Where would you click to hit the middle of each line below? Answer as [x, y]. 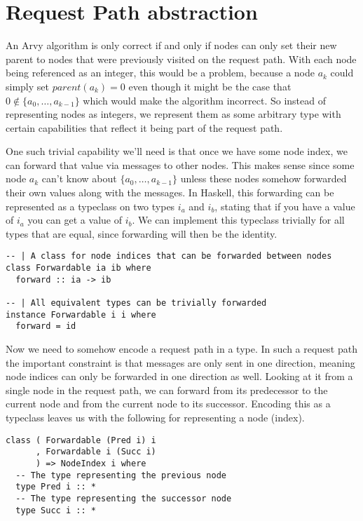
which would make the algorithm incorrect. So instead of [204, 100]
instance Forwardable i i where [81, 314]
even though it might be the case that [210, 86]
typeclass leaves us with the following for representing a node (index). [155, 417]
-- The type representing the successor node [124, 498]
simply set [27, 86]
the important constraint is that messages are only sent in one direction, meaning [180, 362]
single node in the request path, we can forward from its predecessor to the [167, 390]
